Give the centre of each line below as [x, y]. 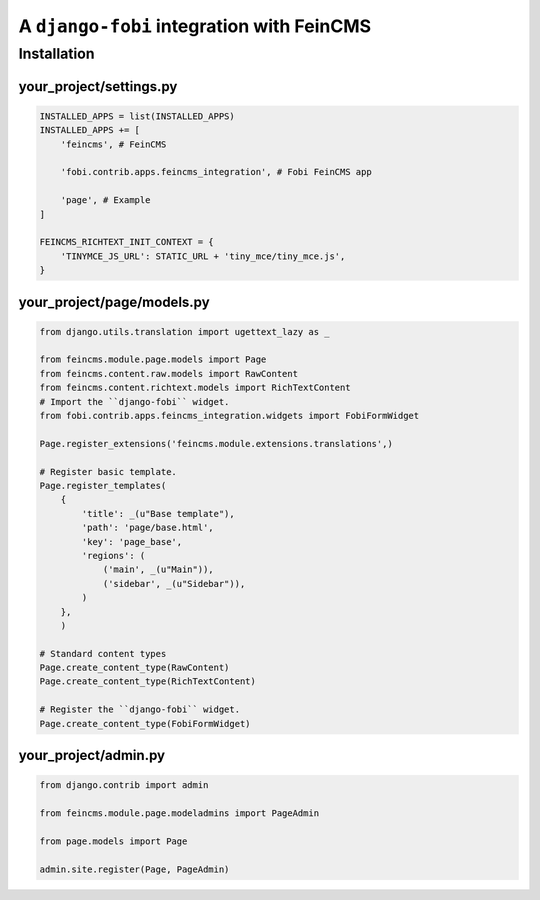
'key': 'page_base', [132, 541]
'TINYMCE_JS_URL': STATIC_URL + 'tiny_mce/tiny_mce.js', [203, 256]
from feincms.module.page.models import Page [153, 359]
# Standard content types [103, 653]
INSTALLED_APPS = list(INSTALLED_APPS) [137, 116]
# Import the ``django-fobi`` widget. [134, 401]
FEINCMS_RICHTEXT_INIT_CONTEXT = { [126, 242]
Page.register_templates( [103, 485]
